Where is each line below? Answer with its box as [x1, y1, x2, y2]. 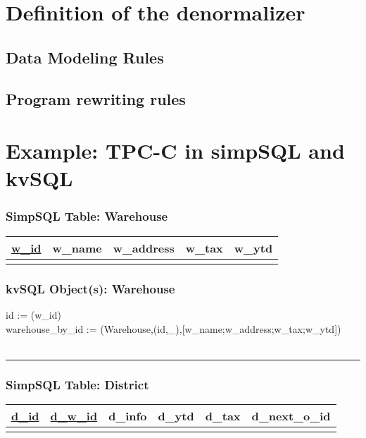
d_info [108, 407, 147, 424]
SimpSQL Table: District [6, 375, 149, 393]
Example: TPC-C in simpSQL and [6, 136, 345, 165]
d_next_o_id [251, 407, 331, 424]
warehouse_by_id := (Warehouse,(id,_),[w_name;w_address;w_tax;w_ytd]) [6, 321, 341, 336]
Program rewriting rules [6, 87, 186, 109]
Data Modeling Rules [6, 46, 164, 68]
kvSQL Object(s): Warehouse [6, 279, 175, 297]
